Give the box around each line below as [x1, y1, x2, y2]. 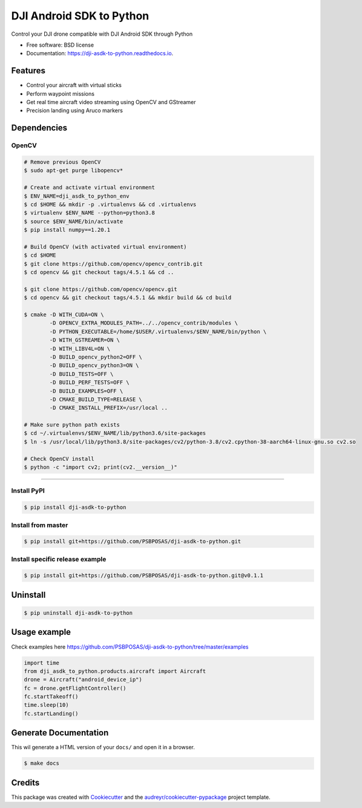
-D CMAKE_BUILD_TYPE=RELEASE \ [49, 396, 142, 403]
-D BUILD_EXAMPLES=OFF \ [49, 388, 123, 394]
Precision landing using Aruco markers [26, 107, 123, 114]
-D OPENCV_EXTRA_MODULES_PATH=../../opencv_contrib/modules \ [49, 320, 239, 326]
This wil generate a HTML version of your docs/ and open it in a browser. [11, 744, 195, 751]
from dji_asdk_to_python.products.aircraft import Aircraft [24, 667, 206, 675]
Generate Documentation [11, 727, 109, 738]
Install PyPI [11, 486, 45, 495]
